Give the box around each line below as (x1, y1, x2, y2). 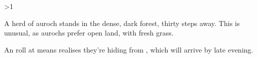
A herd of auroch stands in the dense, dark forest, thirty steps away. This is (4, 17, 240, 28)
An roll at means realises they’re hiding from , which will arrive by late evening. (4, 44, 253, 54)
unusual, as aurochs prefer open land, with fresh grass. (4, 27, 174, 38)
